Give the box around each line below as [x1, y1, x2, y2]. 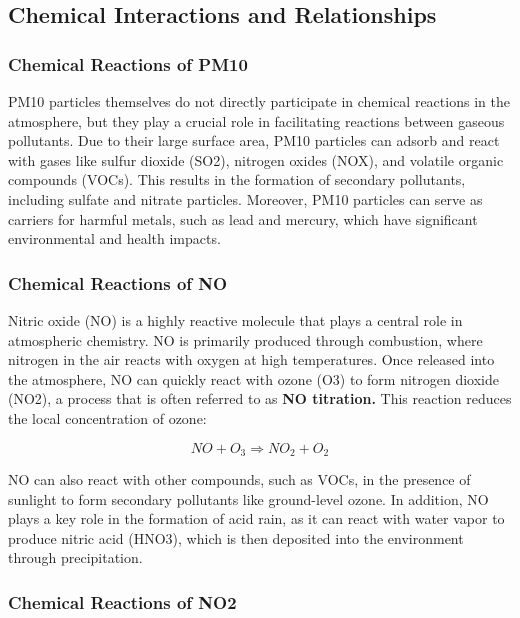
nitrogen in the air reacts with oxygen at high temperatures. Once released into [8, 349, 495, 370]
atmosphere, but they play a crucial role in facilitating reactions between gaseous [8, 110, 505, 131]
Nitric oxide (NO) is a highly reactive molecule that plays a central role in [8, 309, 463, 330]
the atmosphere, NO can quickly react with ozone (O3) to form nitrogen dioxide [8, 368, 500, 389]
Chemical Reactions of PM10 [8, 51, 248, 76]
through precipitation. [8, 547, 143, 568]
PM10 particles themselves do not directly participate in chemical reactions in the [8, 91, 510, 111]
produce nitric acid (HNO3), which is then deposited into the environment [8, 527, 464, 548]
